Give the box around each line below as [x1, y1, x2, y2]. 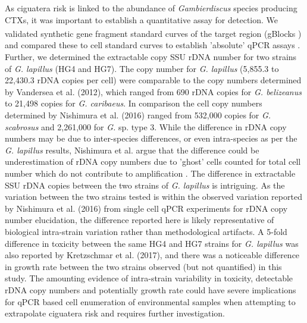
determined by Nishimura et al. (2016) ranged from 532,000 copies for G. [5, 109, 271, 121]
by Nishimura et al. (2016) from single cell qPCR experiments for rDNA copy [5, 202, 288, 214]
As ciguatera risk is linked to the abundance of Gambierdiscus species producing [5, 2, 297, 14]
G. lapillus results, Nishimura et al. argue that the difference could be [5, 143, 259, 156]
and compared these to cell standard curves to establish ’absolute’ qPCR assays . [5, 39, 300, 51]
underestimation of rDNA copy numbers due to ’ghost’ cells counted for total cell [5, 155, 301, 168]
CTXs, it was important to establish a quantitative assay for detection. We [5, 13, 278, 26]
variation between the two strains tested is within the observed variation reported [5, 190, 302, 203]
